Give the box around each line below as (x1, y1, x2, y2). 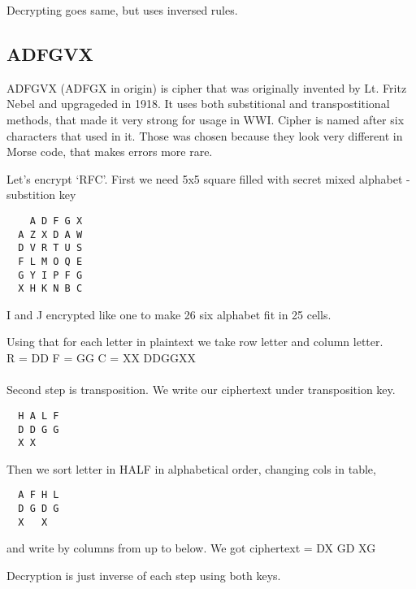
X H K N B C (18, 283, 83, 295)
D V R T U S (18, 242, 83, 254)
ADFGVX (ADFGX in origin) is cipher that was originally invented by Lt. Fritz (6, 79, 407, 96)
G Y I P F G (18, 269, 83, 281)
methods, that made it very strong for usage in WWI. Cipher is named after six (6, 110, 405, 128)
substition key (6, 186, 76, 203)
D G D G (18, 503, 59, 515)
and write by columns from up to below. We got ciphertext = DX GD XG (6, 539, 376, 557)
